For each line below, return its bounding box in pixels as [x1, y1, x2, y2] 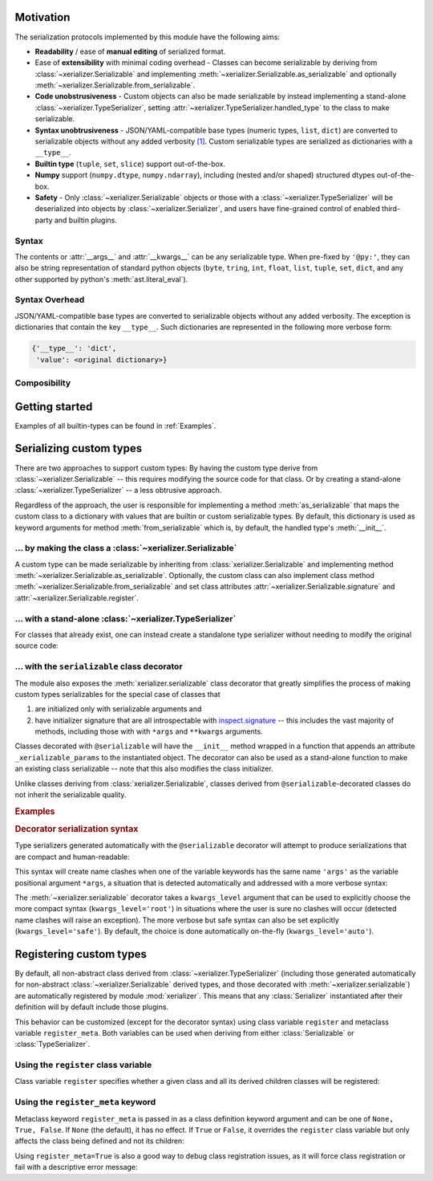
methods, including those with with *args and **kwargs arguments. [34, 727, 264, 736]
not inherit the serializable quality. [14, 790, 127, 800]
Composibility [14, 377, 71, 389]
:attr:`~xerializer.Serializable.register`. [14, 593, 140, 602]
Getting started [14, 400, 93, 413]
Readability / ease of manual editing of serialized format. [34, 47, 226, 56]
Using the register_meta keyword [14, 1097, 156, 1108]
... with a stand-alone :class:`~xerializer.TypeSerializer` [14, 613, 237, 624]
